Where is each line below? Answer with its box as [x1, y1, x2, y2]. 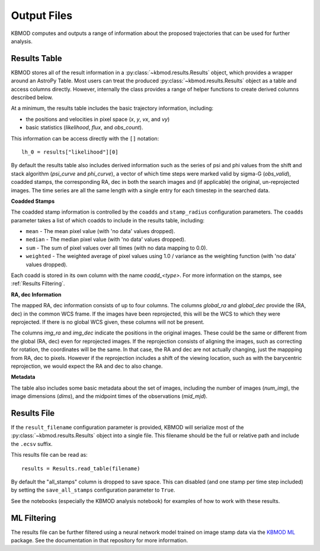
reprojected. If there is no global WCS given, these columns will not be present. [11, 319, 204, 326]
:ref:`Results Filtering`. [11, 280, 65, 287]
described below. [11, 94, 53, 101]
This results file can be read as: [11, 451, 88, 458]
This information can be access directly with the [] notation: [11, 135, 159, 142]
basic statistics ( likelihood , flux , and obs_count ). [25, 124, 143, 131]
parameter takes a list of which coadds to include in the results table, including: [11, 216, 204, 224]
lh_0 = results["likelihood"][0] [21, 148, 119, 155]
